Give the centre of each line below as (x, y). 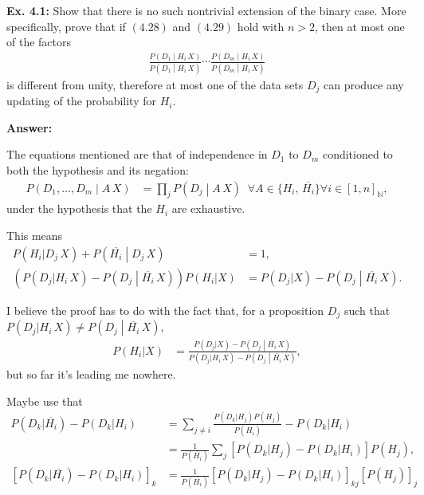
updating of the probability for (81, 101)
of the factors (39, 42)
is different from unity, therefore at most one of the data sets (155, 84)
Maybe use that (45, 401)
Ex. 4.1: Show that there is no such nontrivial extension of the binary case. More (206, 10)
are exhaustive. (208, 208)
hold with (261, 26)
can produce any (363, 84)
